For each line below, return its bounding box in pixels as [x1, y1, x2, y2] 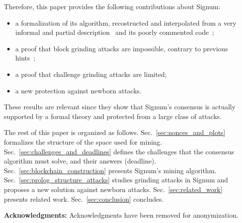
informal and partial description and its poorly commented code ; [15, 27, 214, 37]
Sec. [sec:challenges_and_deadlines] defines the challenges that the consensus [4, 146, 234, 156]
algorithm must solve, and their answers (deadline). [4, 156, 156, 166]
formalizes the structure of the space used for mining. [4, 136, 162, 147]
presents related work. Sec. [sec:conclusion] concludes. [4, 193, 164, 204]
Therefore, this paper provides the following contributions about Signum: [4, 1, 221, 11]
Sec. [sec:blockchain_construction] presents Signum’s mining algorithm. [4, 165, 217, 175]
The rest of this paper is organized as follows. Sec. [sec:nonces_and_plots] [4, 127, 226, 137]
